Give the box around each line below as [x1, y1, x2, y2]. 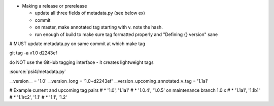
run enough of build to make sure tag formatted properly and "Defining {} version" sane [35, 31, 218, 38]
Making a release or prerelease [22, 3, 87, 9]
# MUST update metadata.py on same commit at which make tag [9, 41, 146, 47]
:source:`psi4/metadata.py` [9, 68, 66, 75]
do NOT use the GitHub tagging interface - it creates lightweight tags [9, 59, 154, 65]
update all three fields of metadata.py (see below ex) [35, 10, 146, 16]
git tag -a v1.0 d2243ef [9, 50, 58, 56]
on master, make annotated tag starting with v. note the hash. [35, 24, 163, 30]
